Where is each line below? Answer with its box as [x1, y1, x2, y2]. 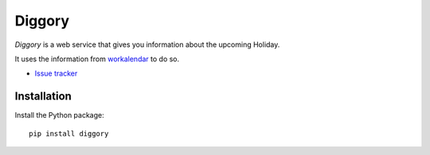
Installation [14, 90, 72, 103]
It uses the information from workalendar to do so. [14, 54, 180, 64]
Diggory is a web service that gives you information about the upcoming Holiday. [14, 40, 280, 49]
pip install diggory [29, 129, 109, 138]
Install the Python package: [14, 110, 104, 120]
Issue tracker [34, 68, 78, 79]
